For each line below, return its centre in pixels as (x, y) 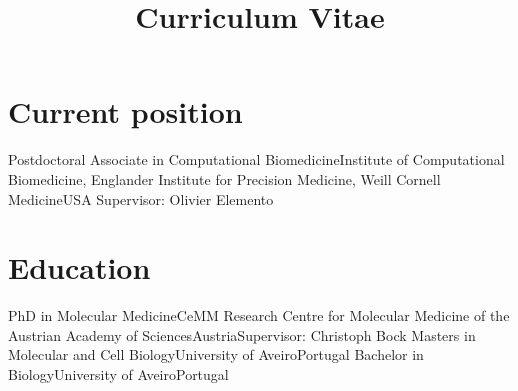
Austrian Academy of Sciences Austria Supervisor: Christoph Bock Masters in (242, 334)
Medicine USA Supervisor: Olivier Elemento (141, 198)
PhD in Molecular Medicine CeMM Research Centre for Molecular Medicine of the (259, 315)
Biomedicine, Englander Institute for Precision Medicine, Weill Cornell (224, 178)
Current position (125, 111)
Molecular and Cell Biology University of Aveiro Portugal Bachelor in (216, 354)
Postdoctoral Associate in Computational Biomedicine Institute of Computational (256, 159)
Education (79, 267)
